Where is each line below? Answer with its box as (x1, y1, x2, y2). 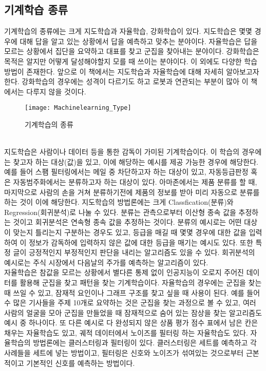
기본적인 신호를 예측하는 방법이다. (26, 357, 135, 368)
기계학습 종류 (4, 2, 68, 17)
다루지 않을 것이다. (26, 86, 86, 96)
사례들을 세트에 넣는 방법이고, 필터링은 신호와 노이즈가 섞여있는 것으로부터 (4, 347, 244, 358)
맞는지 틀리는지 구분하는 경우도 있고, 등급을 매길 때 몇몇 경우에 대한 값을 (13, 226, 246, 237)
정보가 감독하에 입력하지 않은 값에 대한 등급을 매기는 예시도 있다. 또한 (28, 237, 253, 247)
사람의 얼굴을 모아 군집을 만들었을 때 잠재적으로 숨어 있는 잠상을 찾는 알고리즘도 (4, 307, 262, 318)
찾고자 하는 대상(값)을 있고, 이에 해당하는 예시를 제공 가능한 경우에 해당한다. (13, 156, 258, 167)
